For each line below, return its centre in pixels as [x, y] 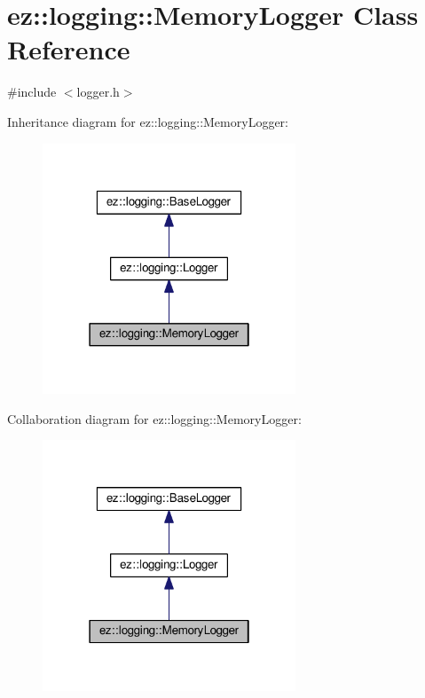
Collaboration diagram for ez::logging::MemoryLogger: [154, 418]
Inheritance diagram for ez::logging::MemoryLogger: [148, 121]
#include [32, 92]
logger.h [98, 92]
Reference [69, 49]
